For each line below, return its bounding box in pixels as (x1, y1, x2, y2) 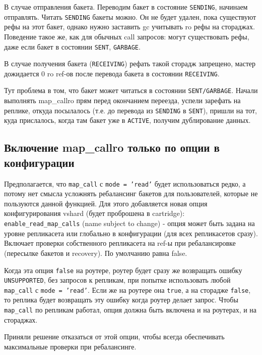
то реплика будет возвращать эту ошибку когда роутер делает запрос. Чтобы (4, 294, 238, 305)
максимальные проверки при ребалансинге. (4, 341, 137, 351)
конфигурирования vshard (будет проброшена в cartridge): (4, 208, 185, 218)
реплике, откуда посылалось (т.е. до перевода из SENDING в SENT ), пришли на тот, (4, 105, 257, 115)
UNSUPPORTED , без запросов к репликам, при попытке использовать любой (4, 275, 231, 285)
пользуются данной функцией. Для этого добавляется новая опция (4, 198, 208, 208)
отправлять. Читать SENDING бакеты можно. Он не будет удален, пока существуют (4, 11, 256, 22)
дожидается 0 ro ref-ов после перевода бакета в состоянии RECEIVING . (4, 68, 220, 78)
